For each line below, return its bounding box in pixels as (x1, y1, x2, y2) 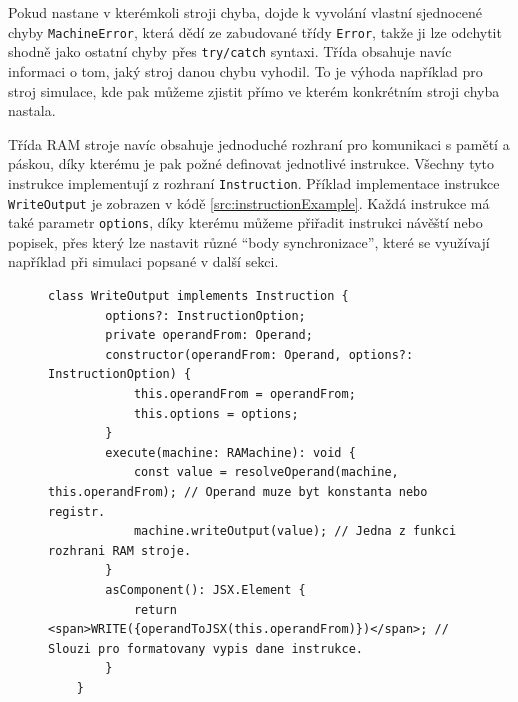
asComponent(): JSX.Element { (105, 582, 306, 597)
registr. (48, 504, 106, 519)
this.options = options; (133, 406, 299, 421)
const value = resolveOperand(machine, (133, 465, 399, 480)
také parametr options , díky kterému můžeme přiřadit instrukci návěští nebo (8, 212, 483, 233)
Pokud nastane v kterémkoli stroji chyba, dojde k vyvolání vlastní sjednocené (8, 2, 482, 22)
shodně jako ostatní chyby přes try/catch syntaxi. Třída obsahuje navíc (8, 41, 452, 62)
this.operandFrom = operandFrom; (133, 387, 356, 401)
